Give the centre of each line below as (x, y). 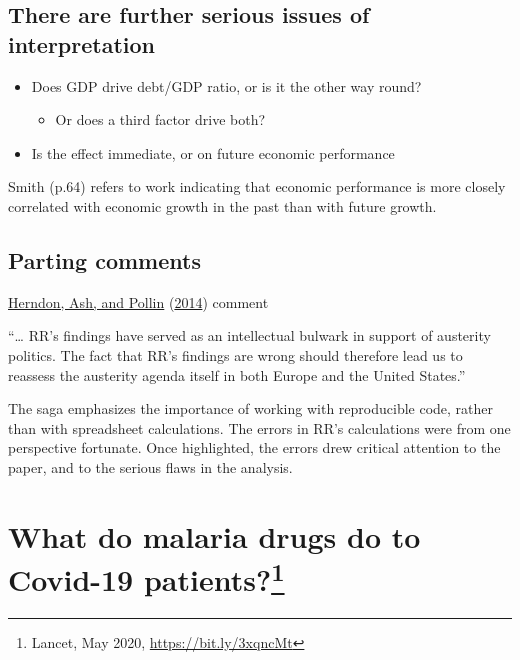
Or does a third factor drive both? (160, 119)
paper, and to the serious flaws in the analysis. (150, 466)
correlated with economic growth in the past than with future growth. (222, 205)
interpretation (81, 43)
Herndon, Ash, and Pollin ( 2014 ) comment (138, 301)
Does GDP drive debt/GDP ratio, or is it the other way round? (226, 85)
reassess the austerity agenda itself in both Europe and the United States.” (237, 374)
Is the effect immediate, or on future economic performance (213, 152)
